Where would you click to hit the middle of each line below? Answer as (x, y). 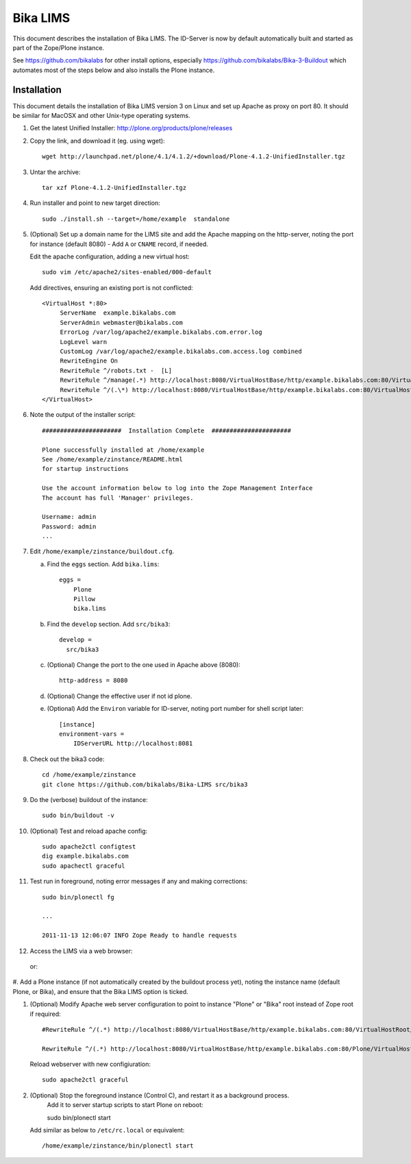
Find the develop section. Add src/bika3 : (109, 624)
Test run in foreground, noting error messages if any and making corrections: (139, 882)
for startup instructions (86, 469)
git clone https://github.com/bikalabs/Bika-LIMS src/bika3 (145, 784)
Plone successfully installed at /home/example (123, 450)
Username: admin (69, 517)
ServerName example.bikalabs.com (118, 313)
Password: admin (69, 526)
